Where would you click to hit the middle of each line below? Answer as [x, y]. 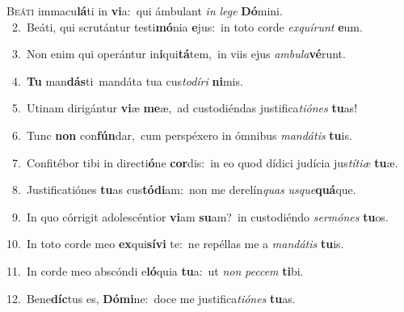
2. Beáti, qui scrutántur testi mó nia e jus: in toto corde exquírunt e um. [187, 26]
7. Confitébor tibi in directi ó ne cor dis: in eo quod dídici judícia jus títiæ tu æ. [205, 162]
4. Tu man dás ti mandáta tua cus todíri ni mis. [127, 80]
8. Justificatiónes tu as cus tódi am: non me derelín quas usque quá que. [184, 190]
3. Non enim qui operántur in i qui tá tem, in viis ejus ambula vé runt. [179, 54]
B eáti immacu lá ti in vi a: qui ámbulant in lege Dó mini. [145, 11]
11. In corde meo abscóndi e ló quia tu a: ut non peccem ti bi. [155, 270]
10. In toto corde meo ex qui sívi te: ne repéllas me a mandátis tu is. [175, 244]
